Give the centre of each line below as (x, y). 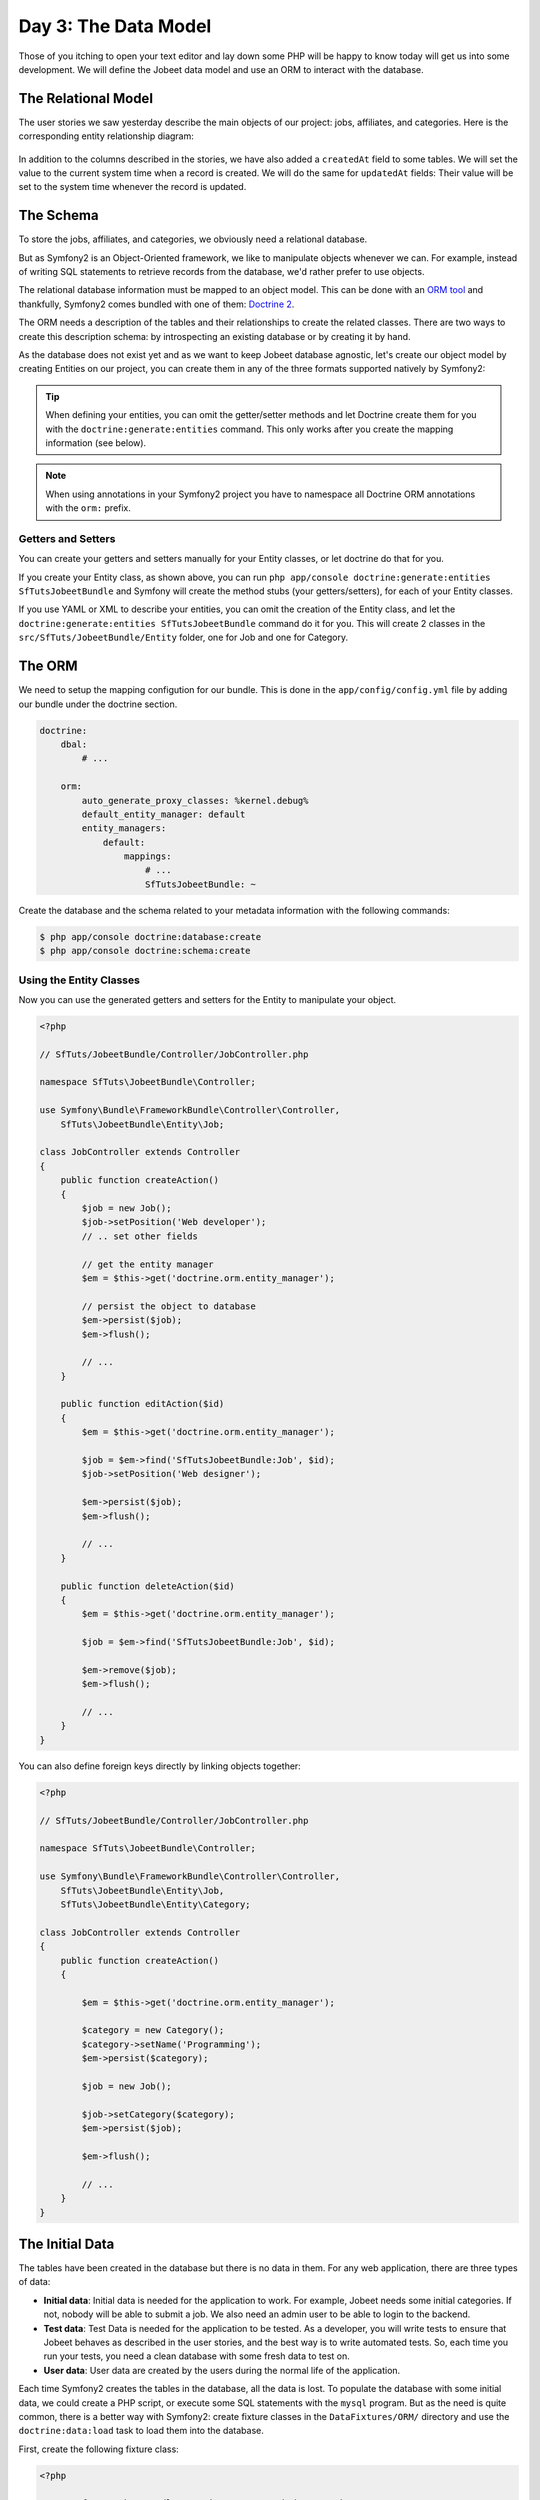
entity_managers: (124, 828)
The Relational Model (86, 98)
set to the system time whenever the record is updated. (132, 187)
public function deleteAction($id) (147, 1586)
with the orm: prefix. (88, 508)
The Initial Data (66, 2243)
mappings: (147, 856)
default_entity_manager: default (163, 814)
